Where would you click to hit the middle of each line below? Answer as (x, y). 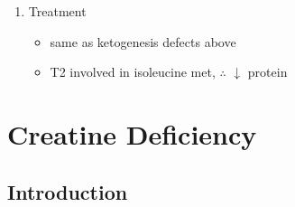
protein (267, 72)
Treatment (57, 11)
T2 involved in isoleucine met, (133, 72)
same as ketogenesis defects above (143, 41)
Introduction (68, 191)
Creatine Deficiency (132, 133)
